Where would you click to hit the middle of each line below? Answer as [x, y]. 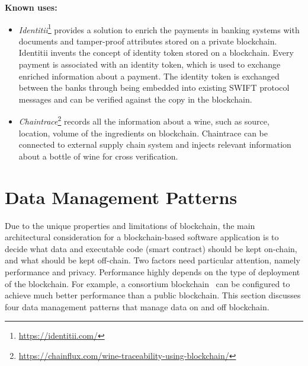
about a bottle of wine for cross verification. [98, 156]
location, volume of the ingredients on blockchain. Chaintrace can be [143, 133]
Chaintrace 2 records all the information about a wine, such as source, [144, 120]
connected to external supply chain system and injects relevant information [155, 144]
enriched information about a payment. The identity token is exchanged [149, 76]
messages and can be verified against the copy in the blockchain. [135, 99]
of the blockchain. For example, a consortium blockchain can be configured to [147, 283]
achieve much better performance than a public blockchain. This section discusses [153, 295]
